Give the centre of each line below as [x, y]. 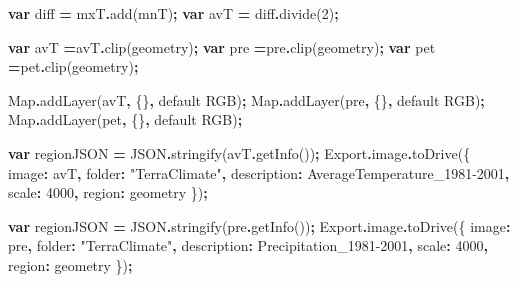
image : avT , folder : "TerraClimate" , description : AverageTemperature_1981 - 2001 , [259, 172]
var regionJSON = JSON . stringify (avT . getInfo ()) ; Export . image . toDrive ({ [239, 152]
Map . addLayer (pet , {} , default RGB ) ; [125, 119]
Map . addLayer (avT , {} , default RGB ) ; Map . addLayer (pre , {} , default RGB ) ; [246, 99]
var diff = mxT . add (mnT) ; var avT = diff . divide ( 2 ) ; [173, 13]
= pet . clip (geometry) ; [73, 66]
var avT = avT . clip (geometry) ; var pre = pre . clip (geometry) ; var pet [222, 46]
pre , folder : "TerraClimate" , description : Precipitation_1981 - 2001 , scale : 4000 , [248, 245]
